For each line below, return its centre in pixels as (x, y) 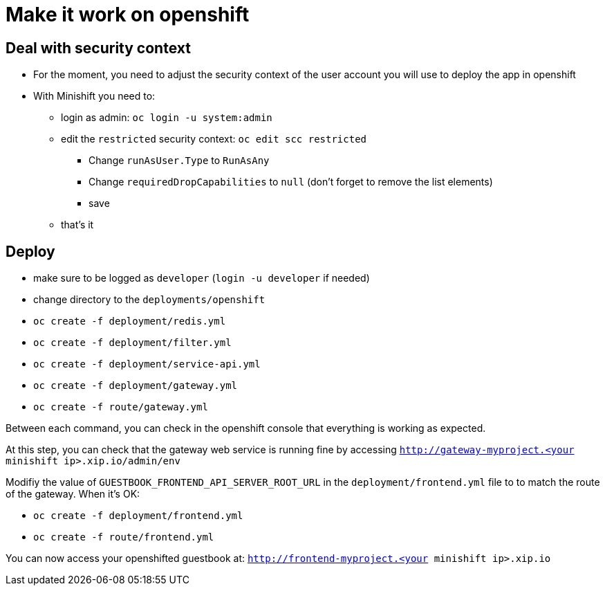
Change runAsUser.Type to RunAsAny (179, 161)
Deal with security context (98, 48)
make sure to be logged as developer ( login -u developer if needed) (202, 278)
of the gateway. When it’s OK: (73, 494)
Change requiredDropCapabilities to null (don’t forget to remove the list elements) (291, 182)
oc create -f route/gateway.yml (121, 407)
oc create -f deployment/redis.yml (130, 321)
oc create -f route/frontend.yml (124, 537)
